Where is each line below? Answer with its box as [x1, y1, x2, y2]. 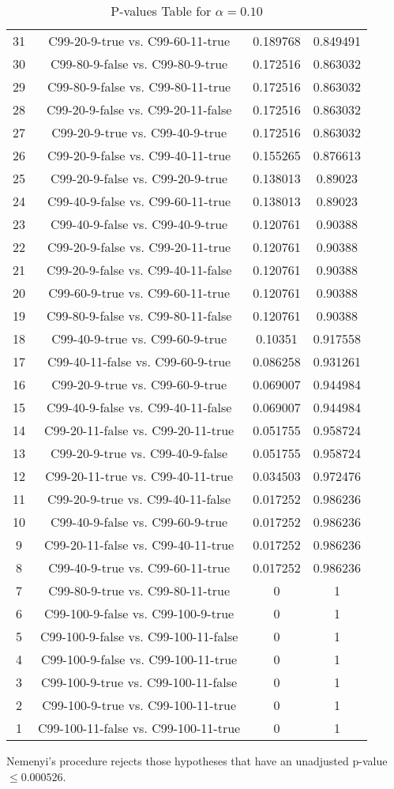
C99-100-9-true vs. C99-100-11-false [41, 673, 238, 691]
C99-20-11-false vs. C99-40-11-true [44, 535, 235, 554]
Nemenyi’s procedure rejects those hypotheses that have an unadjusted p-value [6, 753, 388, 768]
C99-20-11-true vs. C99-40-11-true [45, 467, 234, 485]
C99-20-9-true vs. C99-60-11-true [48, 32, 231, 50]
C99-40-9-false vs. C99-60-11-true [47, 192, 231, 210]
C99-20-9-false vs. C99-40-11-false [46, 261, 232, 279]
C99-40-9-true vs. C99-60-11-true [48, 558, 231, 577]
